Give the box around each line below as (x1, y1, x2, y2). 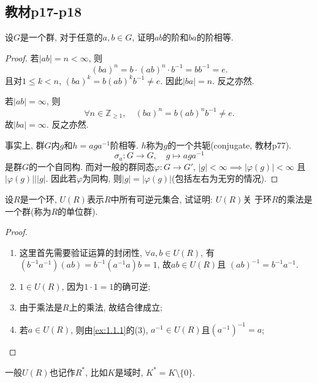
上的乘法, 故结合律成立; (69, 300, 162, 313)
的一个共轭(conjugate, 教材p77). (167, 138, 291, 151)
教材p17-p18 (5, 2, 82, 21)
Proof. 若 (5, 51, 39, 64)
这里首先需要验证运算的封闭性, (19, 246, 142, 258)
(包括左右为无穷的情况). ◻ (171, 172, 278, 185)
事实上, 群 (5, 138, 45, 151)
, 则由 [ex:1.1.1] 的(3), (70, 323, 148, 335)
